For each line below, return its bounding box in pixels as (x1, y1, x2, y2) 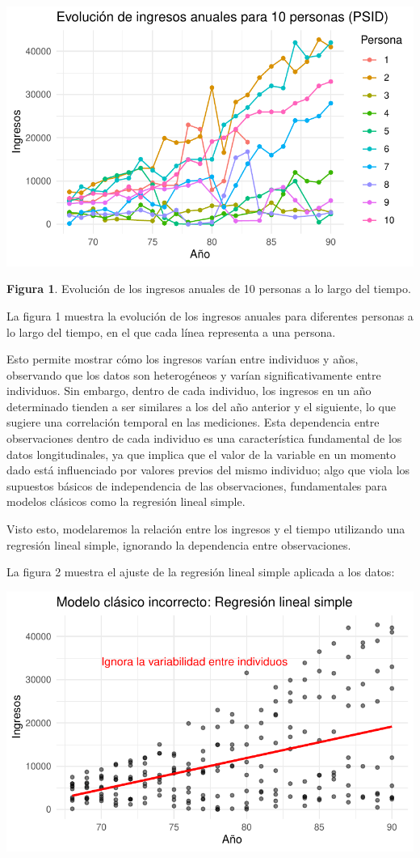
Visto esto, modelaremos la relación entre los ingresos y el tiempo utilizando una (6, 520, 405, 537)
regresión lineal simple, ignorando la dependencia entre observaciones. (6, 536, 351, 553)
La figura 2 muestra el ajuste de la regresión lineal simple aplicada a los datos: (6, 563, 395, 580)
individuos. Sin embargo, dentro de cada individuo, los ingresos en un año (6, 382, 372, 399)
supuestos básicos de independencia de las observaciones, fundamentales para (6, 477, 388, 494)
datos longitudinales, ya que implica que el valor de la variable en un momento (6, 445, 397, 462)
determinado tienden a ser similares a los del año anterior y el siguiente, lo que (6, 397, 396, 414)
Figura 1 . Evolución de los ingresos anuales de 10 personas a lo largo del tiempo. (6, 280, 411, 297)
